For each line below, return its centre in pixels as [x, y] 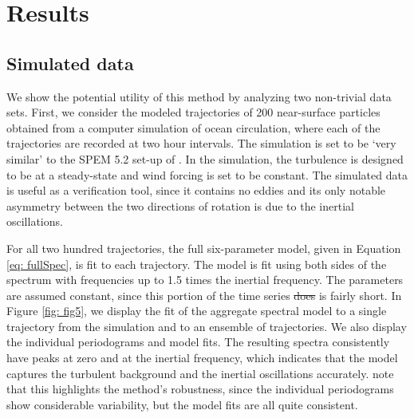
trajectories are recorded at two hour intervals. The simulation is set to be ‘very [201, 143]
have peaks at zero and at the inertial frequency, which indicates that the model [202, 358]
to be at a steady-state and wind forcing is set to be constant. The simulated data [207, 174]
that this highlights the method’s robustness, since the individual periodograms [200, 389]
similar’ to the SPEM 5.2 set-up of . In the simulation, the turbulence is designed [205, 158]
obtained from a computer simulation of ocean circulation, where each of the [193, 127]
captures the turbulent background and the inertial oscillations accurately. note [200, 373]
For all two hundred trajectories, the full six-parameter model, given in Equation [204, 248]
